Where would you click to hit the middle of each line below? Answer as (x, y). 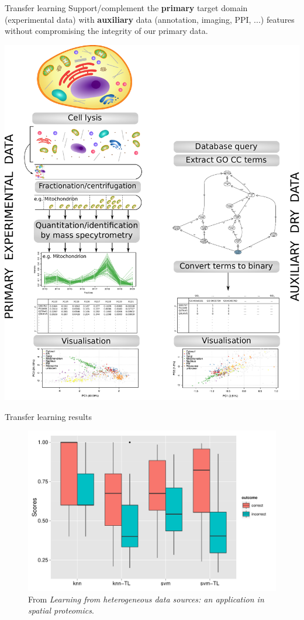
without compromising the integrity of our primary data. (106, 31)
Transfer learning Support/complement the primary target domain (126, 8)
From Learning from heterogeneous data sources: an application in (146, 599)
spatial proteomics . (61, 610)
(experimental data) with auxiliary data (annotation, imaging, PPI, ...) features (150, 19)
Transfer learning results (48, 416)
